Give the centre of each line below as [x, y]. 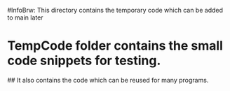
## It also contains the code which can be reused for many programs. [108, 80]
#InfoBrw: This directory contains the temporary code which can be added [115, 10]
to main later [25, 17]
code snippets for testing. [84, 61]
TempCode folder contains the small [115, 46]
